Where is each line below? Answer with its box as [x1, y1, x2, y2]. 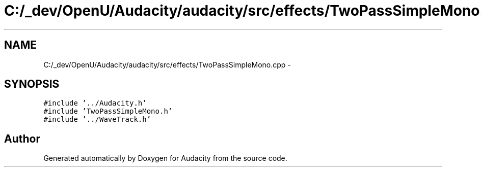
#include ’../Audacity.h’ [43, 99, 147, 108]
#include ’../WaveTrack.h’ [43, 115, 151, 124]
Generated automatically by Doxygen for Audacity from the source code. [43, 154, 287, 163]
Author [4, 132, 40, 145]
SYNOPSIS [4, 78, 60, 91]
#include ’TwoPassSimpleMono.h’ [43, 107, 173, 116]
